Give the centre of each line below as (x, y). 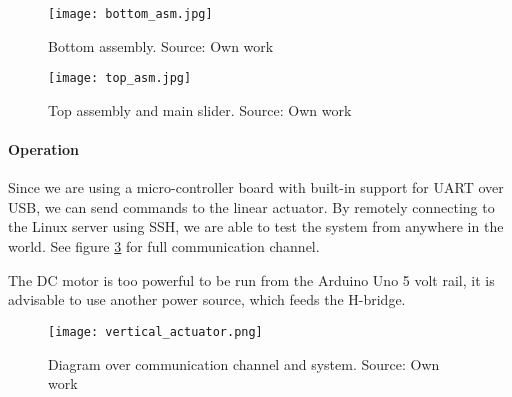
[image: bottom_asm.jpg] (130, 14)
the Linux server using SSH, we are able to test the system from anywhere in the (256, 226)
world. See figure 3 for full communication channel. (164, 246)
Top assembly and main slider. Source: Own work (200, 109)
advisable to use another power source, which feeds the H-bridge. (207, 299)
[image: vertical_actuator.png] (155, 331)
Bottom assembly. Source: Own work (161, 45)
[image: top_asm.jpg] (120, 78)
